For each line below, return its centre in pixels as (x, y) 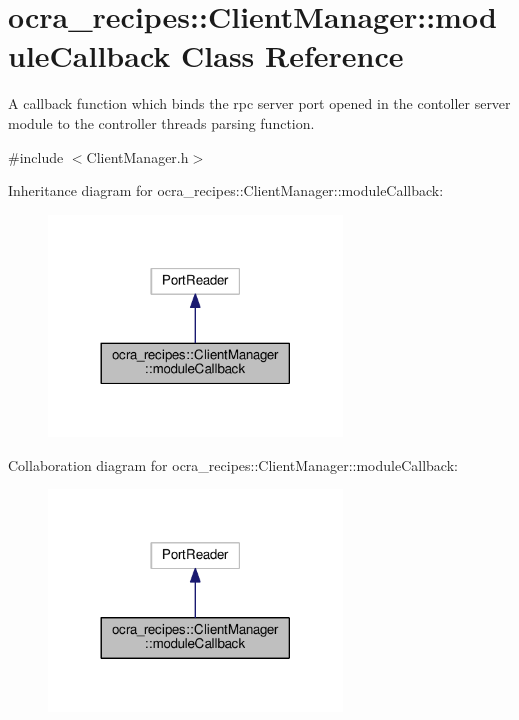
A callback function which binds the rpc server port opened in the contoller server (259, 103)
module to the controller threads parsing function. (161, 122)
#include (36, 156)
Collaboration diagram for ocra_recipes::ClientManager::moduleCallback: (233, 464)
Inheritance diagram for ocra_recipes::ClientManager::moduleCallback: (226, 190)
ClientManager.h (137, 156)
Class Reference (292, 55)
